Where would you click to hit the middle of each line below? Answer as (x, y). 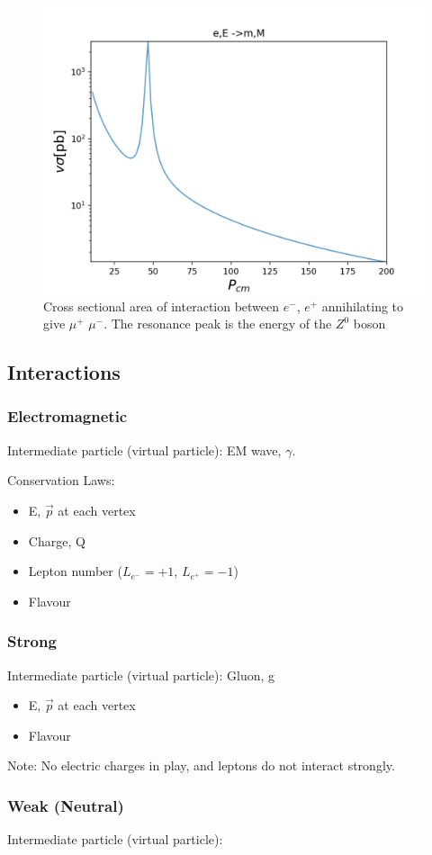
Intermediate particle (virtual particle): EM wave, (144, 450)
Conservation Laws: (61, 480)
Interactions (64, 372)
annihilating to (363, 306)
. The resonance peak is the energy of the (218, 324)
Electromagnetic (67, 416)
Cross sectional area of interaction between (162, 306)
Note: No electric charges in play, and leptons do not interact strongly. (201, 765)
